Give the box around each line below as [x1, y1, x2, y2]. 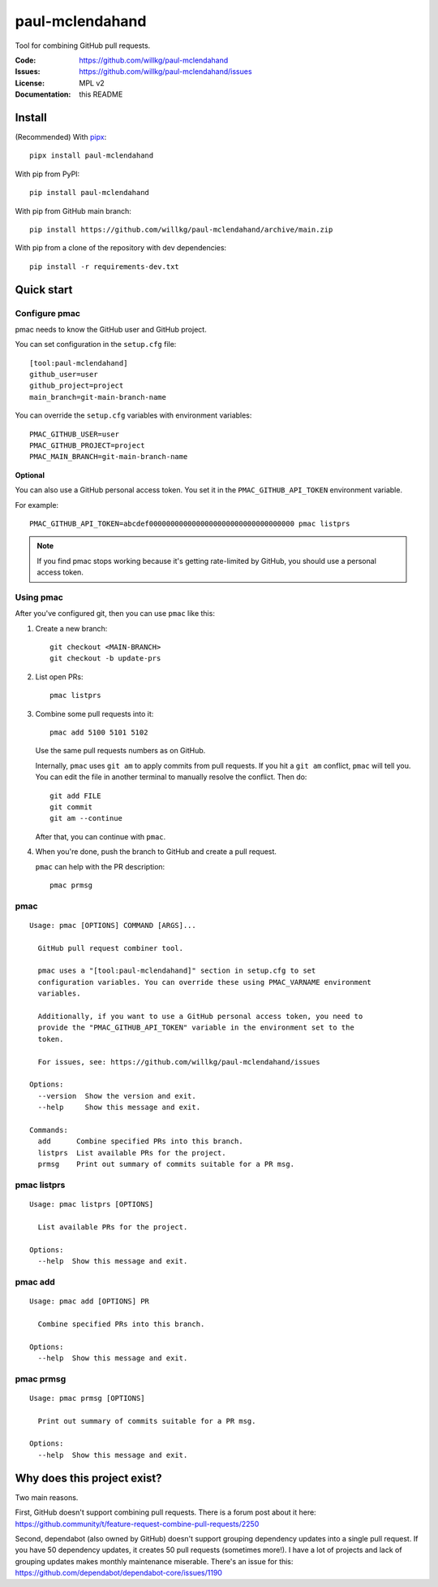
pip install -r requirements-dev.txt [29, 262, 180, 271]
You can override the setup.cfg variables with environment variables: [15, 410, 252, 420]
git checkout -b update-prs [49, 654, 161, 663]
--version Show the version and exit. [37, 1091, 196, 1100]
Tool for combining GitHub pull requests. [15, 41, 151, 50]
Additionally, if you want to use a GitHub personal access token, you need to [37, 1012, 363, 1021]
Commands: [29, 1125, 68, 1134]
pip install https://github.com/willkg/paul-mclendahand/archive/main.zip [29, 224, 333, 234]
